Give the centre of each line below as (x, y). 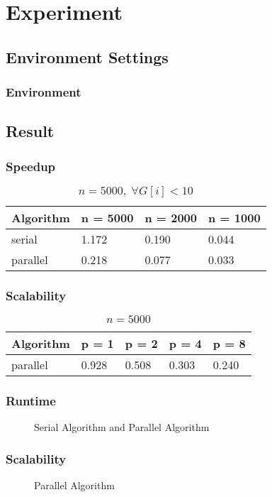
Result (30, 131)
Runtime (31, 401)
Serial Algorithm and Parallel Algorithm (122, 427)
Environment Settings (87, 56)
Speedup (31, 166)
